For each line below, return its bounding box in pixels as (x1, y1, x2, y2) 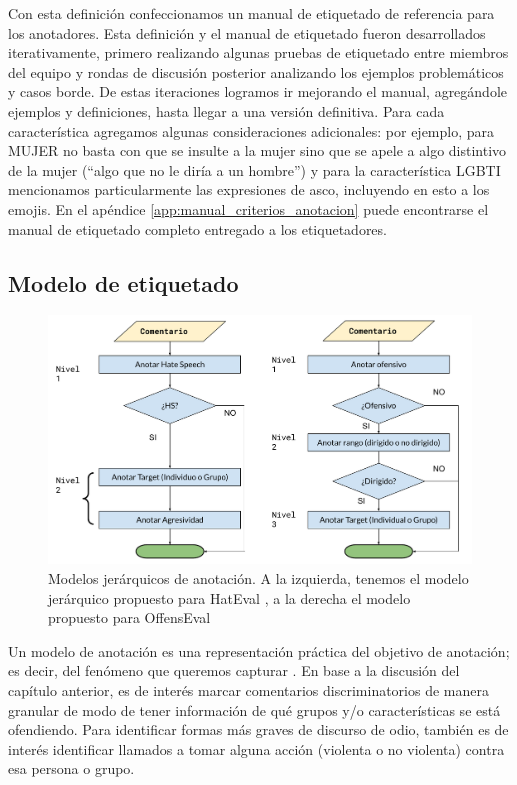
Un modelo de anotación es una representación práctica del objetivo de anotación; (8, 640, 510, 661)
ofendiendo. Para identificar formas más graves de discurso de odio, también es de (8, 719, 509, 740)
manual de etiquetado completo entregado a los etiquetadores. (8, 218, 387, 239)
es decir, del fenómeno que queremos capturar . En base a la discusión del (8, 660, 460, 681)
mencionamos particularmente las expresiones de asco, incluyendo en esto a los (8, 179, 490, 200)
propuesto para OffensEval (48, 607, 211, 628)
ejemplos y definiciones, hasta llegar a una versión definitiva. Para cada (8, 100, 445, 121)
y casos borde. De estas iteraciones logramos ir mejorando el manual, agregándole (8, 81, 508, 102)
